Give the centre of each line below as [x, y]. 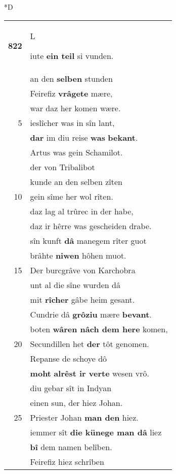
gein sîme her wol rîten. [72, 196]
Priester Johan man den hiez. [84, 417]
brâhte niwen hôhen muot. [78, 255]
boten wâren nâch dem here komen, [99, 329]
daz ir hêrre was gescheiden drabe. [91, 226]
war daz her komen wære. [75, 108]
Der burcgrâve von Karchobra [83, 270]
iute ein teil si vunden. [72, 55]
